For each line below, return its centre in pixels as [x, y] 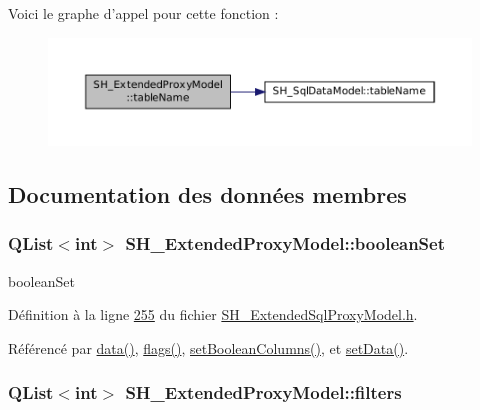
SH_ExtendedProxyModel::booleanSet [285, 243]
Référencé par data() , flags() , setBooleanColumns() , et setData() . [208, 347]
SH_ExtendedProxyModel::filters [263, 392]
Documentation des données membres [207, 194]
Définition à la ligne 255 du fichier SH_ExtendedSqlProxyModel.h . [213, 314]
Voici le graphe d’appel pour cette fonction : [143, 13]
